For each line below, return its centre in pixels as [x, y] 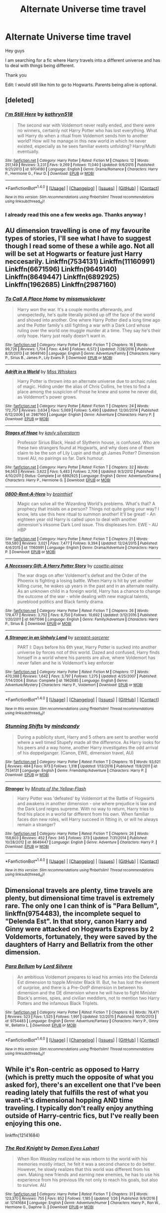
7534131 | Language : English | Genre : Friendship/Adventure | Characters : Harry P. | [76, 770]
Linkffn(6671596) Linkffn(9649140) [61, 269]
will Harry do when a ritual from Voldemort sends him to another [83, 136]
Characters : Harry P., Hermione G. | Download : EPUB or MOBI [58, 480]
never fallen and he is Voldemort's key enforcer [65, 663]
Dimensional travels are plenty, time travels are [79, 890]
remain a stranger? [36, 824]
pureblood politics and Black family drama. [61, 602]
